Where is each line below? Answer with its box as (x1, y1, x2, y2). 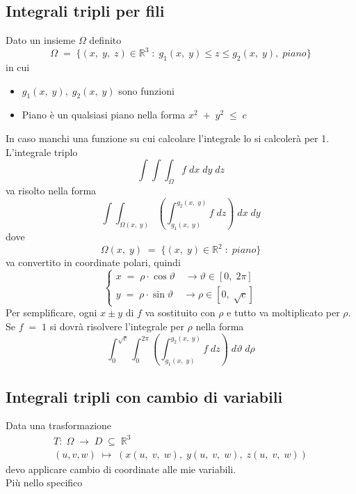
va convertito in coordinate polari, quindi (6, 255, 181, 270)
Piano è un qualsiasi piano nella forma (22, 107, 186, 122)
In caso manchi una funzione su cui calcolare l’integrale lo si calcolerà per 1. (6, 131, 330, 146)
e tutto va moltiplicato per (227, 305, 340, 320)
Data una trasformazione (6, 418, 112, 433)
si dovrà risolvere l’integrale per (49, 319, 184, 334)
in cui (6, 60, 30, 75)
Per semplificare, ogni (6, 305, 97, 320)
